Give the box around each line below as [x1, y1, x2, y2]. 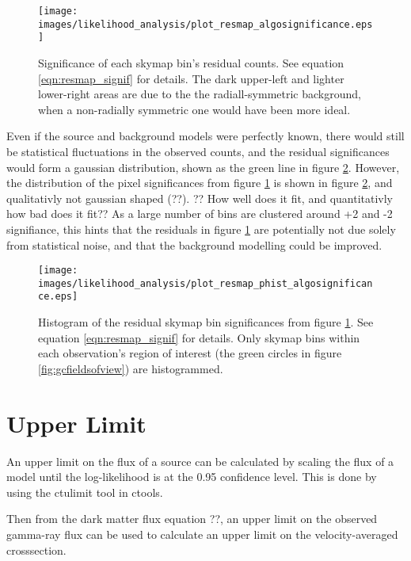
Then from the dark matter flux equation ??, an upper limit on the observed [6, 510, 378, 527]
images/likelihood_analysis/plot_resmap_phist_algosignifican [38, 277, 373, 289]
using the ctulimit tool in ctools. [6, 483, 163, 500]
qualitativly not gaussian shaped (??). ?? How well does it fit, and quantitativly [6, 189, 394, 206]
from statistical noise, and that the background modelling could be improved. [6, 236, 382, 253]
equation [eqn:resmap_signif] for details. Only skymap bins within [38, 329, 360, 345]
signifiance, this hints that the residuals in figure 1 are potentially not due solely [6, 220, 396, 237]
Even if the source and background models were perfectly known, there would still [6, 128, 405, 144]
